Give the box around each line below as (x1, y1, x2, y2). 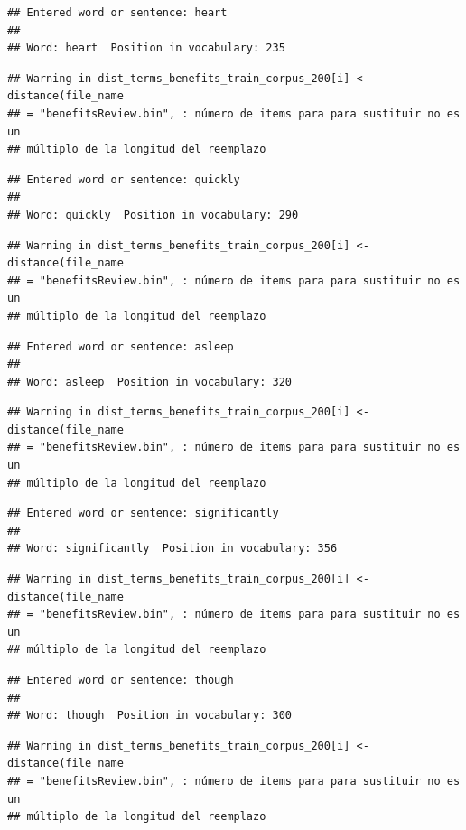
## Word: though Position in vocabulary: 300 (7, 709, 292, 723)
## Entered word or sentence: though (7, 674, 234, 686)
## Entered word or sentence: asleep (7, 340, 234, 353)
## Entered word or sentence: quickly (7, 173, 240, 186)
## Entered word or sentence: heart (7, 6, 228, 19)
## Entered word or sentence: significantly (7, 507, 279, 520)
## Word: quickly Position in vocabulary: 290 (7, 208, 299, 221)
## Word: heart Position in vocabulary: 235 (7, 42, 285, 55)
